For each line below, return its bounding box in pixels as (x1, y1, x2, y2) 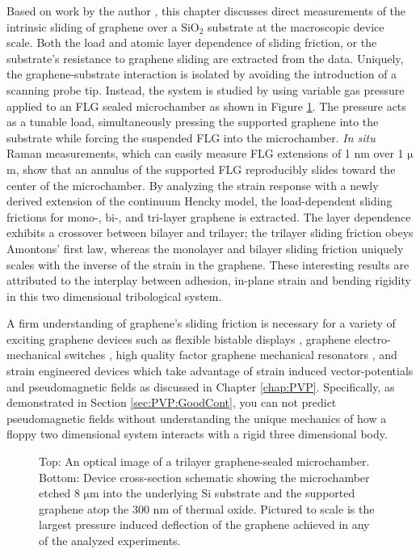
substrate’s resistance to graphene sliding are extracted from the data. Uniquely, (6, 49, 404, 66)
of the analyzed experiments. (39, 532, 181, 548)
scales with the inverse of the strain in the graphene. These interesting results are (6, 256, 409, 273)
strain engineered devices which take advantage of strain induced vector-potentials (6, 362, 414, 379)
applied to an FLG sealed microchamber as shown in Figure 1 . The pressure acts (6, 97, 406, 114)
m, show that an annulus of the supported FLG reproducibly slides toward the (6, 160, 396, 177)
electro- (354, 330, 391, 347)
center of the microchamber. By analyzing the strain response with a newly (6, 176, 379, 193)
